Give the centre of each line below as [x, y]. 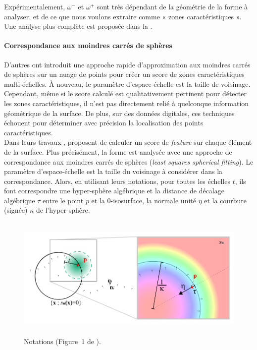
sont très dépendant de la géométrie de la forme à [172, 6]
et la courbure [225, 200]
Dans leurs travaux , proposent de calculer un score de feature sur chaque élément [128, 142]
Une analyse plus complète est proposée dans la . [78, 26]
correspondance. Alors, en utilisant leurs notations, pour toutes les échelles [117, 181]
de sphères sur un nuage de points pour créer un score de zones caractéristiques [124, 74]
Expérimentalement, [35, 6]
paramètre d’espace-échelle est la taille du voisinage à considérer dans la [113, 171]
